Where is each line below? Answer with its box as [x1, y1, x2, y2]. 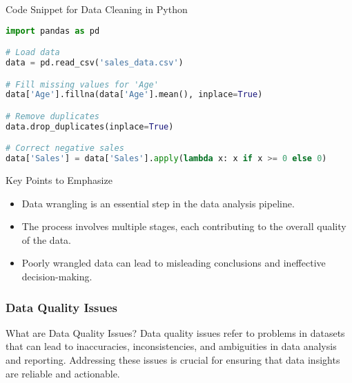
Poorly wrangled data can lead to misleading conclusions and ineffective [21, 256, 326, 270]
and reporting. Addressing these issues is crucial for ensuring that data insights [6, 353, 340, 367]
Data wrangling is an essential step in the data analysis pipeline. [21, 196, 295, 210]
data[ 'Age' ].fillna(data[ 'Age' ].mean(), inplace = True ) [6, 90, 263, 100]
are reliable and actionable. [6, 366, 120, 380]
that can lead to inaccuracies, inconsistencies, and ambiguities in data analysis [6, 339, 337, 353]
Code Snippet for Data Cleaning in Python [6, 2, 188, 16]
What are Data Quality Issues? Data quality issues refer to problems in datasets [6, 325, 345, 340]
